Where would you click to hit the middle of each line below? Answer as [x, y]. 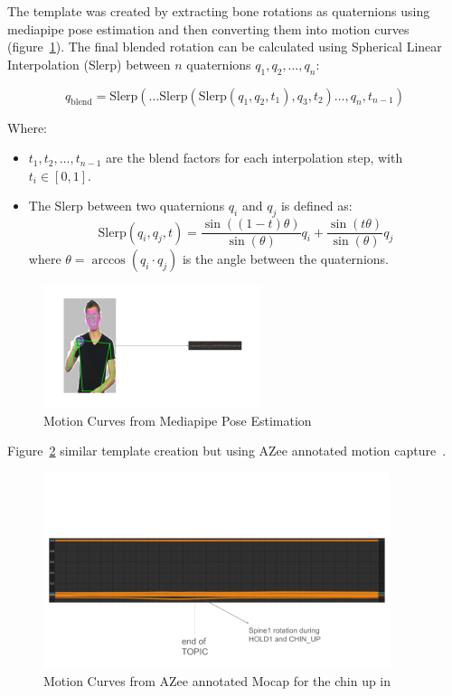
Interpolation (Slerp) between [89, 64]
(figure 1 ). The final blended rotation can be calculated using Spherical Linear [225, 47]
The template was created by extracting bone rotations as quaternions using [219, 11]
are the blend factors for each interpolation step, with [254, 158]
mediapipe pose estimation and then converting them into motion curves [208, 28]
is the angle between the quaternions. [285, 259]
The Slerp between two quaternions [127, 206]
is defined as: [316, 206]
